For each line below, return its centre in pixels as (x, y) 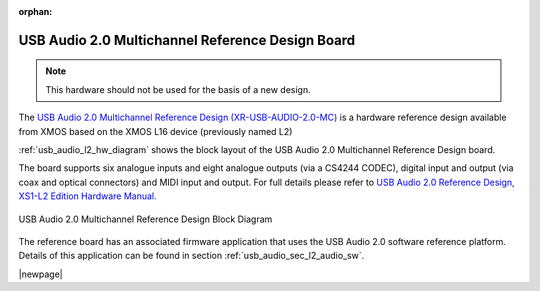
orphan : (35, 11)
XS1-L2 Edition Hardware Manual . (87, 196)
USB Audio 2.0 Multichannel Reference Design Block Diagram (145, 219)
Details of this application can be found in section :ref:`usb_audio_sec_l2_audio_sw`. (191, 256)
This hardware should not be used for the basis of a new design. (178, 89)
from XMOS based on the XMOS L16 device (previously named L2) (155, 131)
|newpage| (41, 274)
